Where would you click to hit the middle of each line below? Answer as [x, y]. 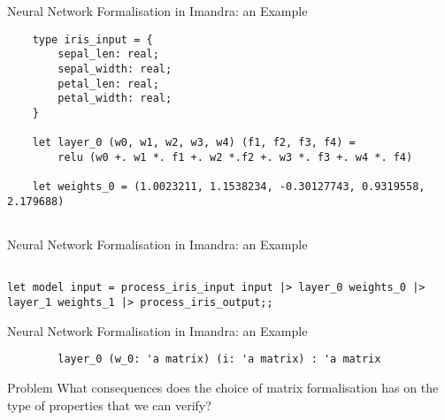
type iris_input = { [92, 39]
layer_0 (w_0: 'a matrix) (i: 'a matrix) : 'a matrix [219, 359]
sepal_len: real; [108, 54]
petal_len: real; [108, 84]
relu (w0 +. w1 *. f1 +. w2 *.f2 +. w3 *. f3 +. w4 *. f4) [235, 157]
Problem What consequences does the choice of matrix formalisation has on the [223, 387]
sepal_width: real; [115, 69]
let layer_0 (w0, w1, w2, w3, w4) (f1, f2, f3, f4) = [194, 143]
